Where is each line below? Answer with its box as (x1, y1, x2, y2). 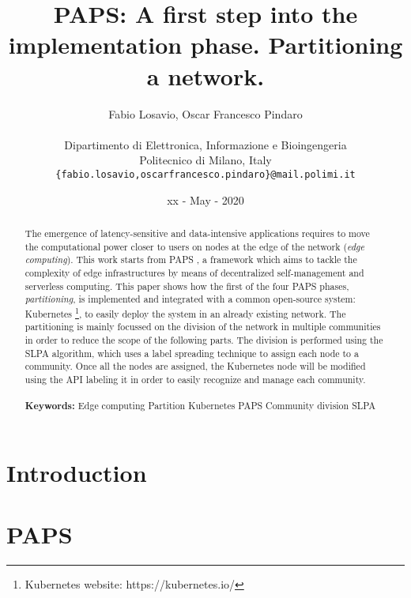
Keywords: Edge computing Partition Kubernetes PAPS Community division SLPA (25, 399, 376, 413)
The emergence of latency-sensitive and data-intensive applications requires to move (25, 226, 370, 239)
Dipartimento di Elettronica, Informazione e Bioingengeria (64, 136, 347, 152)
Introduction (6, 457, 147, 489)
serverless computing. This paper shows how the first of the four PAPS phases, (25, 279, 349, 292)
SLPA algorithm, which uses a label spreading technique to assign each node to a (25, 346, 359, 359)
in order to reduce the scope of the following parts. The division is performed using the (25, 333, 383, 347)
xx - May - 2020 (167, 191, 244, 208)
